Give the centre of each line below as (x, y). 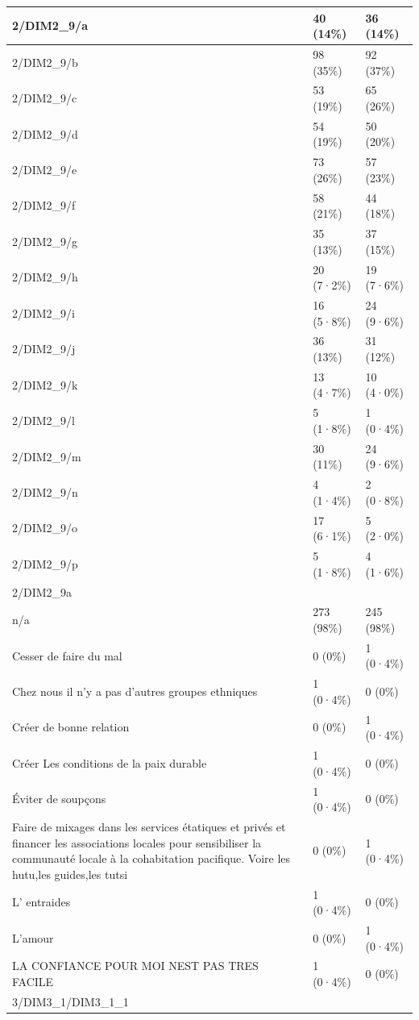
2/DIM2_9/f (44, 205)
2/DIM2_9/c (45, 98)
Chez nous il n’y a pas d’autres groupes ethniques (135, 691)
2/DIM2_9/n (45, 491)
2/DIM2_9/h (45, 277)
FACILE (33, 982)
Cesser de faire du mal (67, 655)
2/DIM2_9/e (45, 170)
